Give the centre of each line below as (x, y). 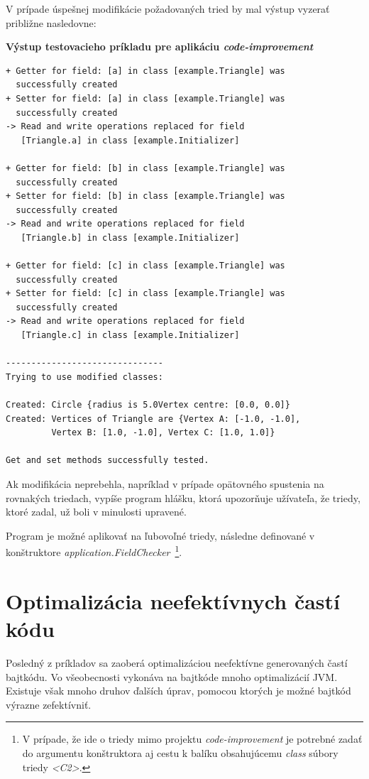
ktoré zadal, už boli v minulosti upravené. (96, 512)
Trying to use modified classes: (84, 377)
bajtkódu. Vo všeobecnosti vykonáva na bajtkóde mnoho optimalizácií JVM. (172, 676)
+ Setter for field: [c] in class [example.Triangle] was (145, 294)
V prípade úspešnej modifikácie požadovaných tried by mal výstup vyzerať (168, 9)
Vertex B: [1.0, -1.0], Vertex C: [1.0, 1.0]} (163, 433)
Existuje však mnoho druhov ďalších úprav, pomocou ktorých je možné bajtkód (178, 691)
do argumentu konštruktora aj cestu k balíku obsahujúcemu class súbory (180, 752)
